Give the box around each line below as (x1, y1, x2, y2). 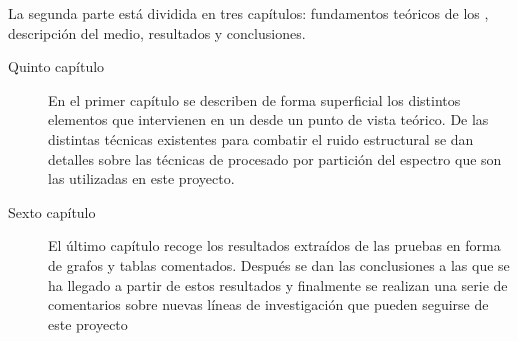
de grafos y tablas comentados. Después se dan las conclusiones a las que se (48, 254, 510, 275)
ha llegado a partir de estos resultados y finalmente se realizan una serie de (48, 274, 508, 295)
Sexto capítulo (8, 201, 96, 222)
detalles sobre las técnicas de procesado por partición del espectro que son (48, 148, 502, 169)
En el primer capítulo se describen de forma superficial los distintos (48, 89, 461, 110)
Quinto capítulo (8, 56, 105, 77)
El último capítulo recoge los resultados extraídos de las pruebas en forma (48, 235, 501, 256)
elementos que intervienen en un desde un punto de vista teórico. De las (48, 109, 489, 130)
